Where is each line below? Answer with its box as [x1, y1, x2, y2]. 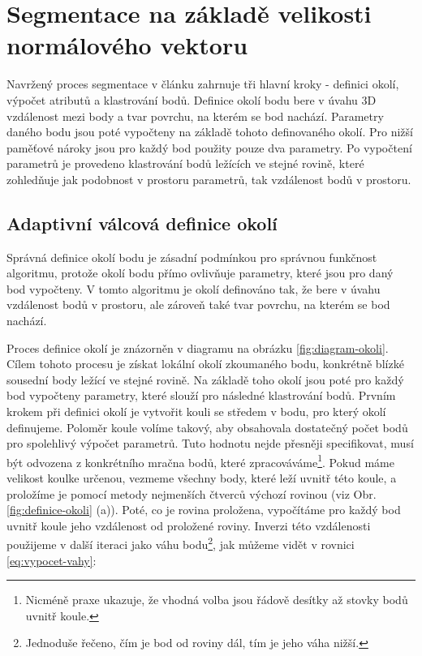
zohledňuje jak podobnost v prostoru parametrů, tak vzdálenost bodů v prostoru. [6, 170, 411, 187]
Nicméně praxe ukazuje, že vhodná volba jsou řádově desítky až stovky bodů [25, 591, 408, 608]
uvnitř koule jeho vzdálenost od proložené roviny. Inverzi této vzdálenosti [6, 517, 371, 534]
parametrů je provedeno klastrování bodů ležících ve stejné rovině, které [6, 155, 364, 172]
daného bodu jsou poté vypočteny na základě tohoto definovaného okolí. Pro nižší [6, 123, 413, 140]
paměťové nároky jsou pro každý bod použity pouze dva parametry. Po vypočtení [6, 139, 412, 156]
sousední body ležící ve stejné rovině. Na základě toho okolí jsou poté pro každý [6, 371, 404, 388]
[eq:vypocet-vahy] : [6, 551, 97, 568]
